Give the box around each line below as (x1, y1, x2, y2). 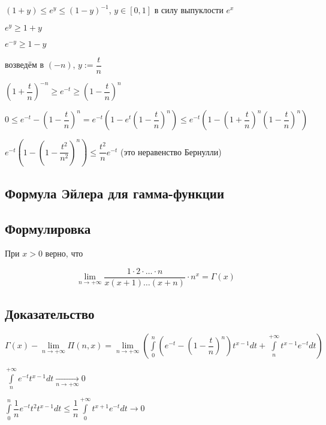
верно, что (45, 247, 83, 260)
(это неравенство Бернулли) (120, 145, 222, 158)
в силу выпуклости (154, 4, 224, 16)
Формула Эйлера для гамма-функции (5, 183, 225, 202)
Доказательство (5, 305, 95, 323)
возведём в (5, 58, 44, 71)
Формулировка (5, 219, 91, 237)
